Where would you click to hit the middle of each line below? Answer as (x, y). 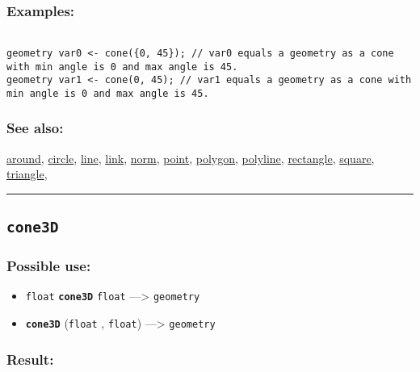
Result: (30, 359)
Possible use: (49, 266)
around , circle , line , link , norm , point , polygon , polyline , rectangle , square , (191, 158)
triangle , (27, 174)
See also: (35, 128)
